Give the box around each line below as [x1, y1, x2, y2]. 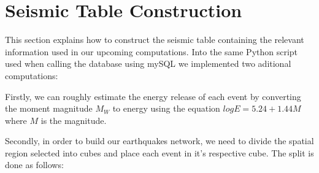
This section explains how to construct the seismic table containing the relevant [5, 33, 304, 46]
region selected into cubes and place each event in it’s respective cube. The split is [5, 146, 314, 159]
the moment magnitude [5, 102, 93, 115]
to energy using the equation [112, 102, 220, 115]
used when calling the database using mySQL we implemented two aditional [5, 57, 291, 70]
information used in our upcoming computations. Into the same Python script [5, 45, 298, 58]
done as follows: [5, 158, 64, 171]
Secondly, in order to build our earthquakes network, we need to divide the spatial [5, 134, 314, 147]
